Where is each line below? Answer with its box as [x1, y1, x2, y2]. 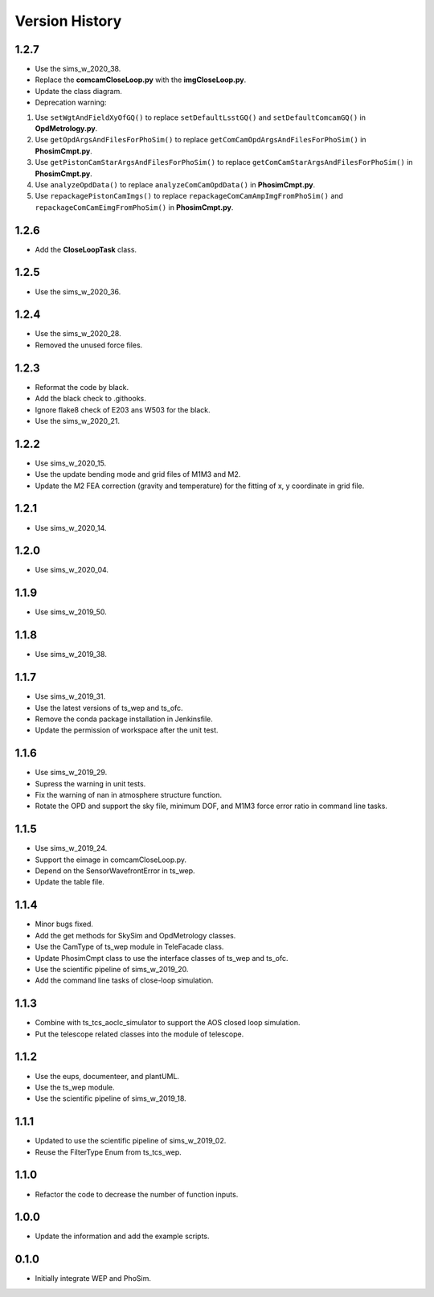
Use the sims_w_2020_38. [35, 64, 121, 74]
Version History [14, 12, 122, 30]
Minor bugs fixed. [35, 919, 94, 929]
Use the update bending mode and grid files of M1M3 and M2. [35, 470, 241, 479]
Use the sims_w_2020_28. [35, 329, 121, 339]
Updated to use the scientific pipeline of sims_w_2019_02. [35, 1136, 227, 1146]
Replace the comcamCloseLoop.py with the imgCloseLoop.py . [35, 75, 247, 84]
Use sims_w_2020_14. [35, 523, 107, 532]
